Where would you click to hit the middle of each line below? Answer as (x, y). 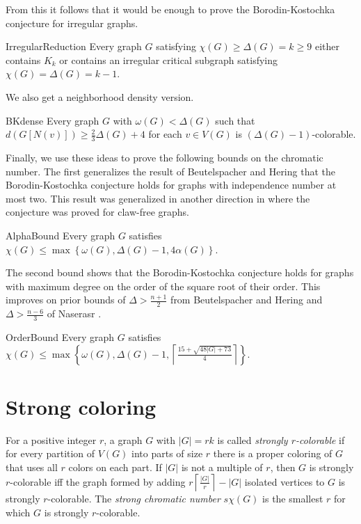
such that (235, 120)
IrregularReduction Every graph (74, 46)
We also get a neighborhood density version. (100, 96)
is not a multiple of (222, 467)
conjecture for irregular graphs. (72, 23)
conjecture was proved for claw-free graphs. (97, 212)
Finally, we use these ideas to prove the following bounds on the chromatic (165, 157)
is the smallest (293, 499)
